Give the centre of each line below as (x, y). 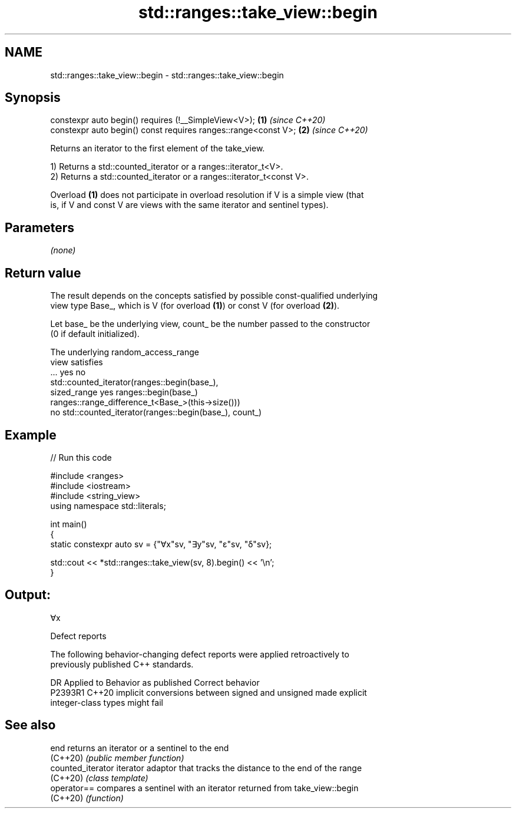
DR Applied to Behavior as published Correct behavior (155, 682)
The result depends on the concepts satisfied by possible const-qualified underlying (214, 296)
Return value (43, 273)
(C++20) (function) (87, 798)
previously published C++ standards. (122, 664)
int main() (69, 524)
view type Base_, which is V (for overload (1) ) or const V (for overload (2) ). (195, 306)
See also (30, 725)
